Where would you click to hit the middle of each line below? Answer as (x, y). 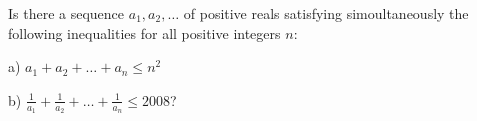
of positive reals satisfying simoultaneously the (326, 13)
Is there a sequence (66, 13)
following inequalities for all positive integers (144, 32)
